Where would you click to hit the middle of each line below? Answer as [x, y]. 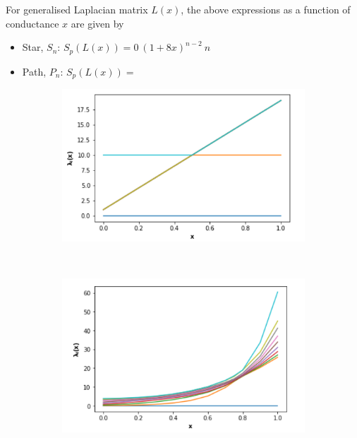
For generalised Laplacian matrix [77, 9]
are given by [97, 23]
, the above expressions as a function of [266, 9]
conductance [32, 23]
